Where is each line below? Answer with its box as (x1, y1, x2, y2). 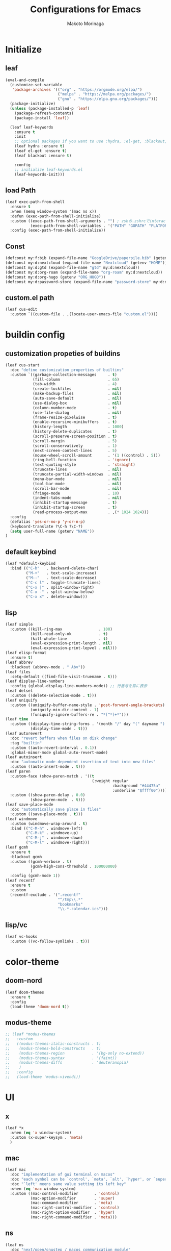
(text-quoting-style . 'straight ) (32, 462, 136, 467)
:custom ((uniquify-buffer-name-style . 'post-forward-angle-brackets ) (10, 703, 165, 708)
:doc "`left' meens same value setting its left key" (10, 1181, 126, 1187)
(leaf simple (5, 621, 33, 627)
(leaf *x (5, 1125, 24, 1131)
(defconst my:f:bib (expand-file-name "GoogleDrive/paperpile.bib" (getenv (5, 256, 169, 261)
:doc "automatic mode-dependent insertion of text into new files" (10, 759, 156, 765)
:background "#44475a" (112, 783, 160, 788)
